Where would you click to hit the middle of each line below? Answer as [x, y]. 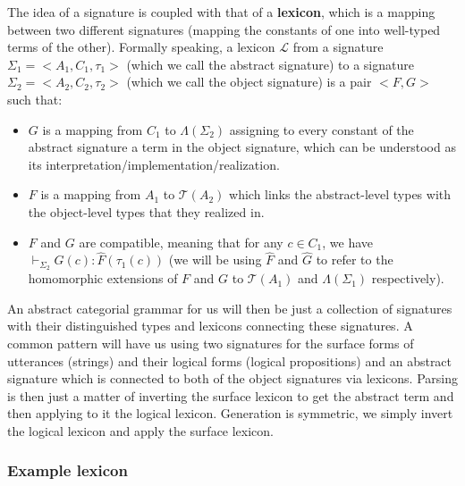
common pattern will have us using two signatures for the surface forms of [211, 343]
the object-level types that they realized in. [146, 211]
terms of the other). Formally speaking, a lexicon [141, 47]
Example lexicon [68, 470]
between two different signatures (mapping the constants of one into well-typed [224, 29]
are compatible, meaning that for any [181, 242]
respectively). [408, 278]
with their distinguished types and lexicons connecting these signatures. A [210, 326]
